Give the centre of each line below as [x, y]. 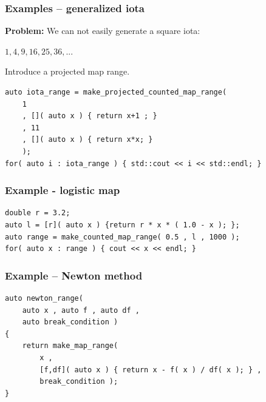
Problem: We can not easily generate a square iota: [103, 31]
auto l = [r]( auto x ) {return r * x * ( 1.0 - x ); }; [122, 225]
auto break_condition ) [70, 322]
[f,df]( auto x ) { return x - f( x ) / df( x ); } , [151, 370]
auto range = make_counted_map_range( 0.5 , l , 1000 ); [122, 237]
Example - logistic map [63, 190]
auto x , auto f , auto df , [81, 310]
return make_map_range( [70, 346]
